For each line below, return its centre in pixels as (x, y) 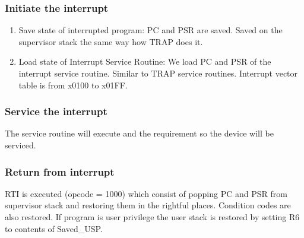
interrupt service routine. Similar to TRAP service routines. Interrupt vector (158, 73)
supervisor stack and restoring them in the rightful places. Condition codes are (148, 205)
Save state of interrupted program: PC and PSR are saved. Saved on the (151, 30)
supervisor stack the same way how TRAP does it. (111, 41)
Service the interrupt (56, 111)
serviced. (20, 145)
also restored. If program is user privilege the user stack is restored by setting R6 (152, 217)
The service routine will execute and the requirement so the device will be (139, 133)
